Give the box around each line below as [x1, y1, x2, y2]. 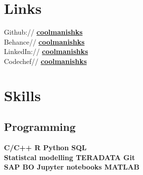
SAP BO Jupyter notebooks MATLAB [4, 162, 140, 172]
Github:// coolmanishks [4, 27, 83, 37]
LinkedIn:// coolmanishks [4, 46, 88, 57]
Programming [4, 119, 76, 134]
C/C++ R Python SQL [4, 142, 87, 153]
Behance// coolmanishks [4, 36, 85, 47]
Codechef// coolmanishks [4, 56, 87, 66]
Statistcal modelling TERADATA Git [4, 152, 135, 162]
